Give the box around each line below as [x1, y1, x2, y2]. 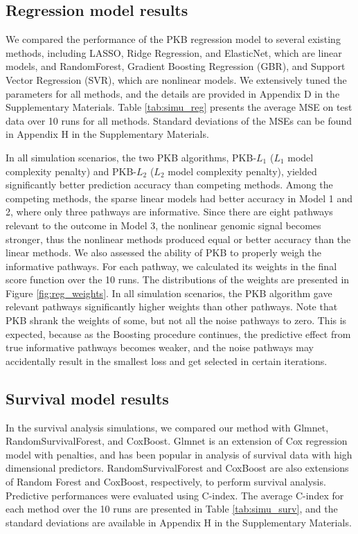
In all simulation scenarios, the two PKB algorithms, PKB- [6, 150, 257, 164]
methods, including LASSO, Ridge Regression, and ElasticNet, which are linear [6, 45, 342, 60]
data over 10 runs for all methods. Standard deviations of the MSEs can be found [6, 113, 352, 127]
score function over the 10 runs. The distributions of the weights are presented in [6, 272, 350, 287]
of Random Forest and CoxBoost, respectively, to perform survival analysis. [6, 474, 326, 489]
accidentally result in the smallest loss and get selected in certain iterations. [6, 353, 328, 368]
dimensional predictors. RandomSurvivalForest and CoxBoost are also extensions [6, 461, 349, 475]
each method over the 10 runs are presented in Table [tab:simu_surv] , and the [6, 501, 338, 516]
